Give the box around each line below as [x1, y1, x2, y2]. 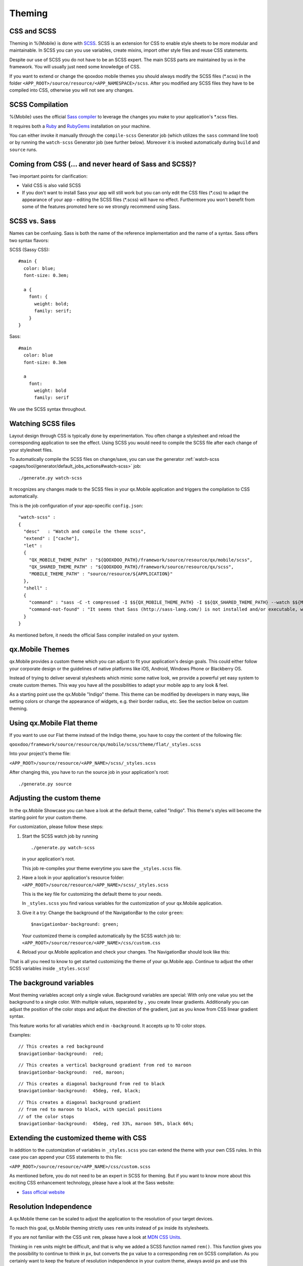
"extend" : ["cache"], [23, 536, 80, 541]
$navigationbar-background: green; [31, 922, 119, 927]
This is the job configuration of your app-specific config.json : [9, 502, 143, 508]
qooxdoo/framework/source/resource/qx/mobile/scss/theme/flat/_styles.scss [9, 742, 201, 747]
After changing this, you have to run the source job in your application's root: [9, 769, 169, 775]
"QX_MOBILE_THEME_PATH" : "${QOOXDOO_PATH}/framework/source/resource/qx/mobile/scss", [28, 557, 252, 563]
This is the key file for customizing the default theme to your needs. [22, 891, 163, 897]
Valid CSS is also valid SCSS [22, 182, 81, 188]
